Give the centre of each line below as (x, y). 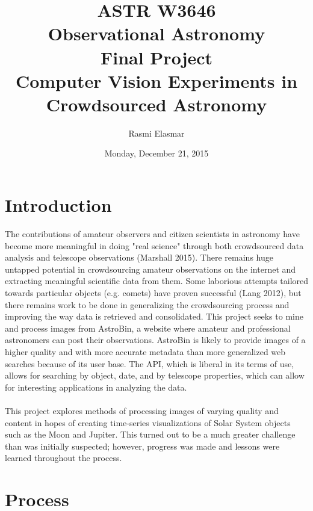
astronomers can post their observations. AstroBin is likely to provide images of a (155, 340)
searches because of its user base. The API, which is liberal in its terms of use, (150, 363)
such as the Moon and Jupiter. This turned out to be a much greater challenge (150, 434)
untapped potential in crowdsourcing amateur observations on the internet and (150, 269)
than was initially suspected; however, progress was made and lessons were (142, 446)
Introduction (58, 205)
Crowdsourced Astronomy (156, 104)
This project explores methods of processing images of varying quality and (142, 410)
